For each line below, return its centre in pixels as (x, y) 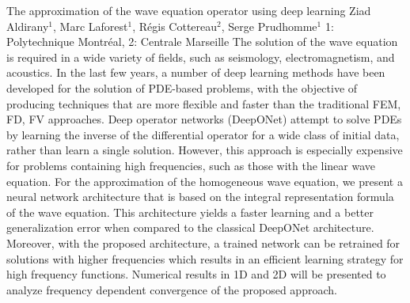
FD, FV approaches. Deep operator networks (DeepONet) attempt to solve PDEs (204, 119)
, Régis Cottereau (175, 26)
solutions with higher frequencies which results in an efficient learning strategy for (205, 258)
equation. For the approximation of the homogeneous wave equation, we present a (205, 181)
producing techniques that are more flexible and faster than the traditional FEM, (204, 103)
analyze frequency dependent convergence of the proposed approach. (172, 289)
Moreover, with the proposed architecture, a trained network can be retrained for (203, 242)
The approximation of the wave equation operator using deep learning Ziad (189, 10)
